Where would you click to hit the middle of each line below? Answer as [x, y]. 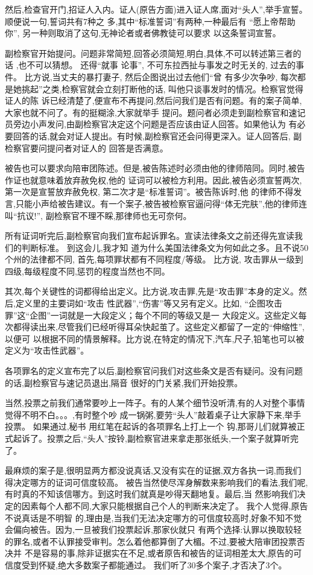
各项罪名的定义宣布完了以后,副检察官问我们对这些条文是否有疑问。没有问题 [154, 371]
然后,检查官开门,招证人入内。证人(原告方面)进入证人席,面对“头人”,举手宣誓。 [156, 9]
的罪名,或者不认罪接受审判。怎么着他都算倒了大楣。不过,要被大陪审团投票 [151, 541]
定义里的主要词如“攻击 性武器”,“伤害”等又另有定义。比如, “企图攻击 [149, 303]
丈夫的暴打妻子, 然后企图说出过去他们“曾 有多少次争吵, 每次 [179, 76]
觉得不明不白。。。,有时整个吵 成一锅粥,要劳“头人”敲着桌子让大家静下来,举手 [153, 414]
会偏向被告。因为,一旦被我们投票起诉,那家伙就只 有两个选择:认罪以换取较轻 [153, 529]
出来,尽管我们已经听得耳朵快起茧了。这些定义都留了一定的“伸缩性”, [171, 327]
